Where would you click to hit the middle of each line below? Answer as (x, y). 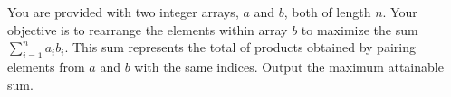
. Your (400, 12)
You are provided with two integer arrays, (123, 12)
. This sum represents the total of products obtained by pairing (240, 47)
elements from (46, 66)
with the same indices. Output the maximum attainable (289, 66)
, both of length (327, 12)
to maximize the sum (360, 29)
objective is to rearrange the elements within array (148, 29)
